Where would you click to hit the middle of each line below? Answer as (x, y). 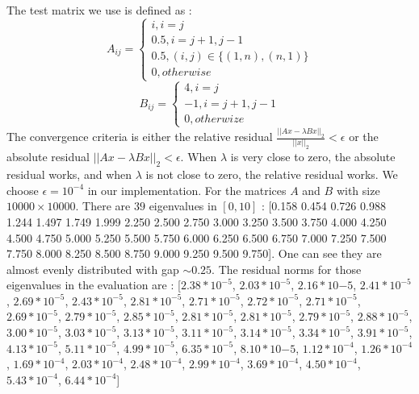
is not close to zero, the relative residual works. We (272, 174)
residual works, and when (69, 174)
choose (23, 190)
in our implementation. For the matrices (187, 190)
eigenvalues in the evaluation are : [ (94, 285)
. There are (103, 206)
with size (358, 190)
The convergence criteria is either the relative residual (140, 137)
